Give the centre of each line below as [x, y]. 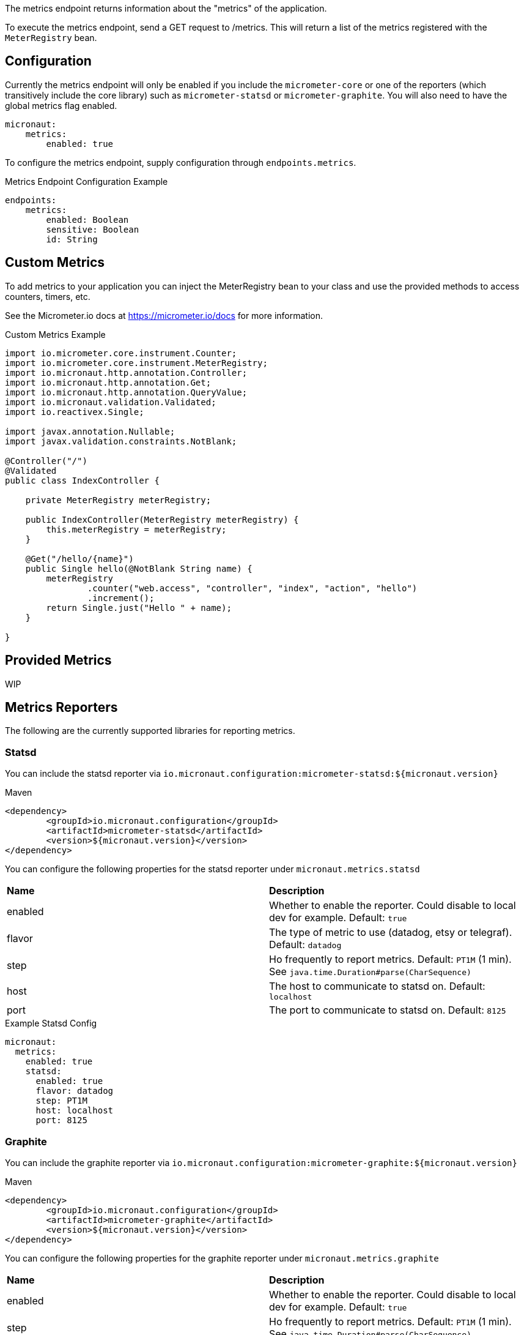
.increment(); [121, 598]
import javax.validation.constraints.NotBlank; [121, 441]
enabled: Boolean [87, 219]
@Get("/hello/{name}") [79, 559]
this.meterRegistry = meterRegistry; [136, 529]
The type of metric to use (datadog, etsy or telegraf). [391, 933]
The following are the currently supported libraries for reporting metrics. [150, 731]
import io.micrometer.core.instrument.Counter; [121, 353]
